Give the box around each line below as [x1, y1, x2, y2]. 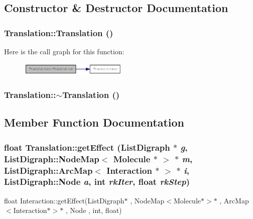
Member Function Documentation [4, 115, 185, 130]
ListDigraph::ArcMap [4, 164, 93, 176]
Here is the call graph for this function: [4, 46, 124, 56]
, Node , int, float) [65, 205, 122, 215]
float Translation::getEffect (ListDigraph [4, 141, 170, 153]
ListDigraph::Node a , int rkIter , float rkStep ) [4, 175, 190, 188]
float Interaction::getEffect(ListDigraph [4, 195, 124, 205]
